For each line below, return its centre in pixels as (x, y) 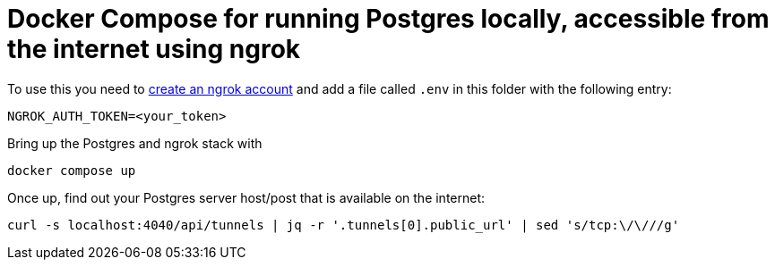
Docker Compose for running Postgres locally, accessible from (388, 19)
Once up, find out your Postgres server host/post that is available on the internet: (246, 197)
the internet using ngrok (154, 49)
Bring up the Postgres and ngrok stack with (135, 143)
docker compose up (72, 170)
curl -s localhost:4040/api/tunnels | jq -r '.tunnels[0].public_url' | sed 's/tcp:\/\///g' (344, 225)
